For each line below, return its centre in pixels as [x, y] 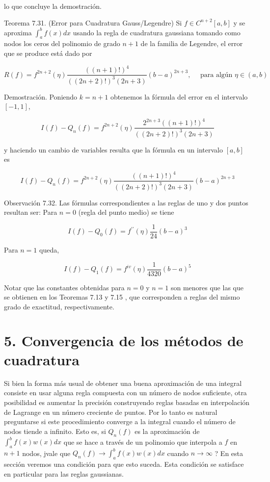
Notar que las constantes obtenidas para [64, 287]
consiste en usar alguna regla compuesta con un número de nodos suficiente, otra [125, 393]
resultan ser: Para [31, 212]
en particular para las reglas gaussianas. [64, 473]
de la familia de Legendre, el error [192, 43]
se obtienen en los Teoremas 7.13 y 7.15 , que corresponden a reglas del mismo [122, 297]
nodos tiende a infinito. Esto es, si [55, 431]
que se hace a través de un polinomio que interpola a [143, 442]
